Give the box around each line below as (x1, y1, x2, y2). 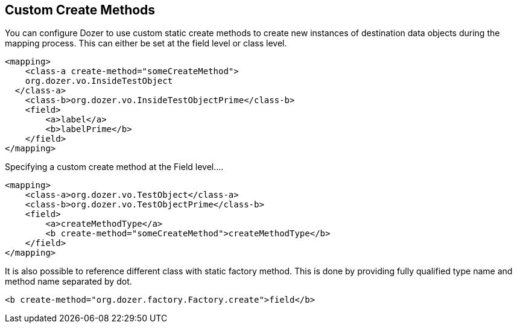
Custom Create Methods (5, 2, 156, 17)
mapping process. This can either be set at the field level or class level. (5, 38, 287, 49)
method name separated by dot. (5, 276, 132, 287)
